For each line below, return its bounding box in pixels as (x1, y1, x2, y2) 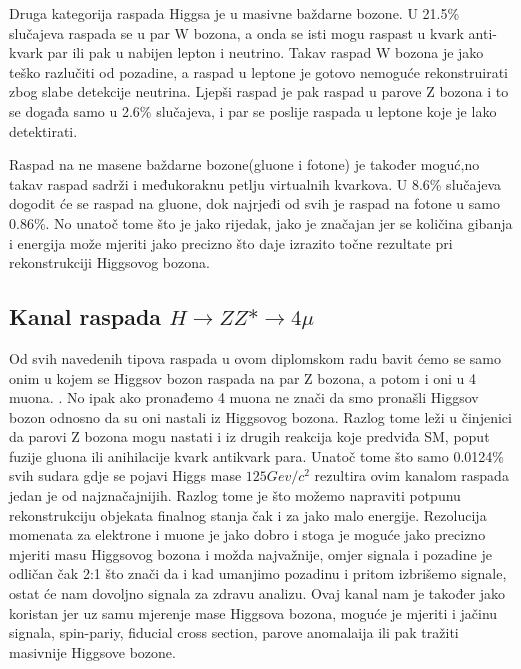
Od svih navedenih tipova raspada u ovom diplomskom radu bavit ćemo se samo (9, 347, 501, 368)
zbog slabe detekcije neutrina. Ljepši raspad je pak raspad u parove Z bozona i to (9, 81, 509, 102)
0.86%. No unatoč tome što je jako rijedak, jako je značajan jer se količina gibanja (9, 212, 513, 233)
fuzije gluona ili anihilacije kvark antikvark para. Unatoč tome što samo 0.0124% (9, 445, 504, 466)
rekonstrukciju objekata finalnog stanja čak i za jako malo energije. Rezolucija (9, 504, 487, 525)
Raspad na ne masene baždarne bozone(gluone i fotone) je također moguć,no (9, 154, 480, 175)
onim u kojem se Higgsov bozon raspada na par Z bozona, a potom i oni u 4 (9, 367, 476, 388)
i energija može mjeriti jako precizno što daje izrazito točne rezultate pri (9, 232, 453, 253)
